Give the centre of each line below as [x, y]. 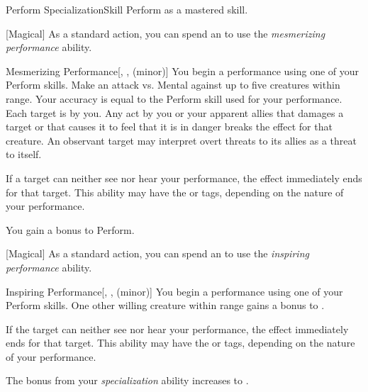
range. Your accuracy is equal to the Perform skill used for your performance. [174, 98]
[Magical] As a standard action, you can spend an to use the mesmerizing [166, 33]
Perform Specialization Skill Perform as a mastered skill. [127, 9]
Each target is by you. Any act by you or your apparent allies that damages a [175, 112]
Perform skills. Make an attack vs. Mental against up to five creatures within [173, 85]
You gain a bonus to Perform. [70, 229]
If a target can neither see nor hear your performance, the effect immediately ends [184, 178]
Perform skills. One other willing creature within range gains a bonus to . [165, 305]
